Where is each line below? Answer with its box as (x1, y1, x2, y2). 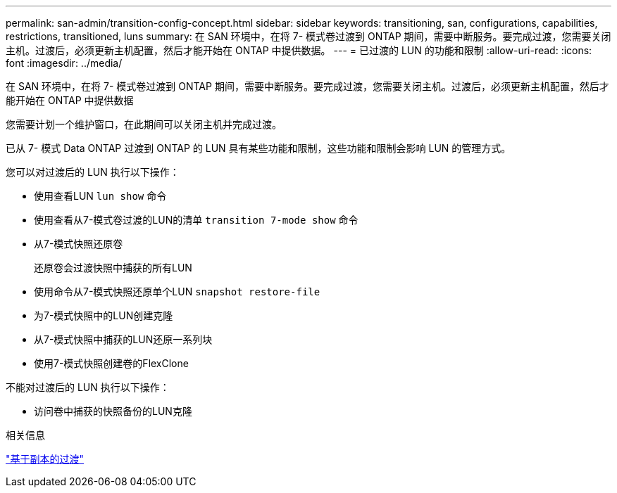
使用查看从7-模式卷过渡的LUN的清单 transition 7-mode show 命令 (34, 214, 359, 226)
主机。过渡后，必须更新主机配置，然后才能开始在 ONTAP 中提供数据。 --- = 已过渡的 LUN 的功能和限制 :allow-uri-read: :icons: (6, 44, 592, 56)
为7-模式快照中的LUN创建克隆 (34, 309, 173, 321)
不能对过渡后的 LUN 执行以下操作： (6, 381, 170, 393)
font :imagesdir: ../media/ (6, 57, 123, 69)
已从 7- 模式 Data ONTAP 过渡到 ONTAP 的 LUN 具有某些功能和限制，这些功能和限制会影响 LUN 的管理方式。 (6, 142, 511, 154)
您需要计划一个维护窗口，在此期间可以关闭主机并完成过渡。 (6, 118, 282, 130)
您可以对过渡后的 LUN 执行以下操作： (6, 166, 180, 178)
